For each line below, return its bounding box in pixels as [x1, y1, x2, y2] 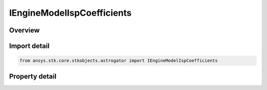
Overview [9, 26, 40, 34]
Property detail [9, 72, 57, 81]
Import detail [9, 42, 49, 50]
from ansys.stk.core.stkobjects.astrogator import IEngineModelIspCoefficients [19, 58, 218, 63]
